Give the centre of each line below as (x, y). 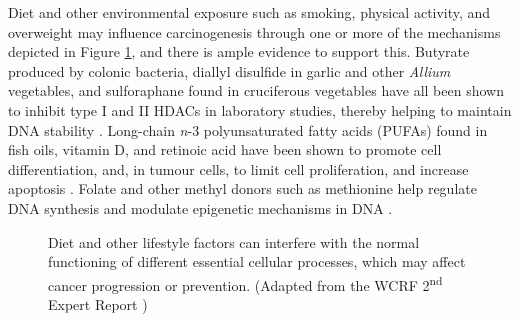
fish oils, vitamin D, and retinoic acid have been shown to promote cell (225, 149)
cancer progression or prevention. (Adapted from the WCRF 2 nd (245, 283)
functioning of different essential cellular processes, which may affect (257, 261)
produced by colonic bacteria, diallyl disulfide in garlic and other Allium (229, 70)
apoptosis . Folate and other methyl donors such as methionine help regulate (242, 188)
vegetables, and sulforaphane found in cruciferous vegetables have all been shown (256, 90)
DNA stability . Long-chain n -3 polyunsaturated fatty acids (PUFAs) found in (248, 129)
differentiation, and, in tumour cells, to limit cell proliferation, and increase (238, 168)
